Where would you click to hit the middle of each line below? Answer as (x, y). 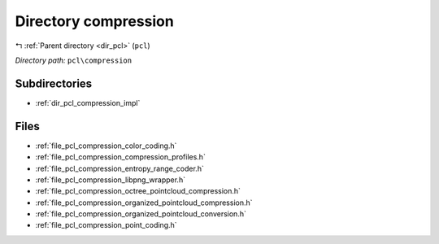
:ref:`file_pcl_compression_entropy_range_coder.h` (120, 168)
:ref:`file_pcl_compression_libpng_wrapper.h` (111, 180)
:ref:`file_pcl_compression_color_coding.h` (106, 146)
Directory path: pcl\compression (74, 60)
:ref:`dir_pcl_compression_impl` (88, 102)
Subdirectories (54, 83)
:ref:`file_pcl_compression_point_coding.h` (106, 225)
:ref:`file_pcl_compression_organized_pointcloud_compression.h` (144, 203)
